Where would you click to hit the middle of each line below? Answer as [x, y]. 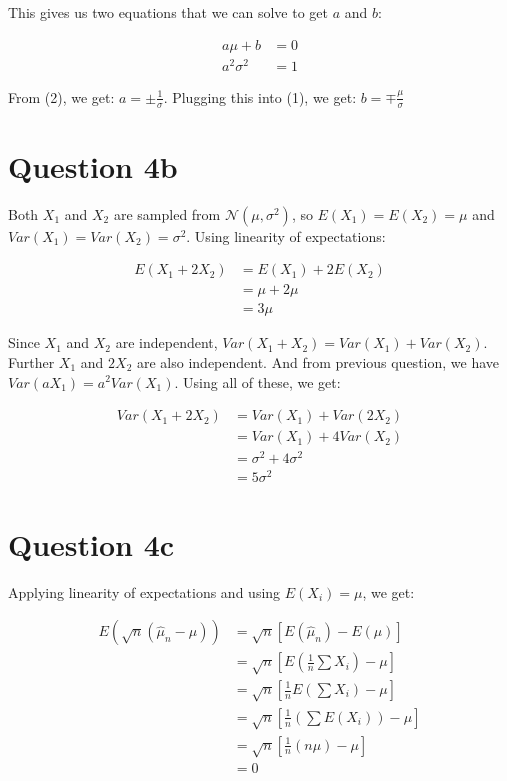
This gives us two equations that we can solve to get [168, 12]
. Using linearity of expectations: [286, 235]
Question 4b [93, 165]
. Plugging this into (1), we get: [260, 96]
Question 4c [91, 543]
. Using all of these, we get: [257, 381]
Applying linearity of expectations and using [144, 591]
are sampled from [167, 213]
